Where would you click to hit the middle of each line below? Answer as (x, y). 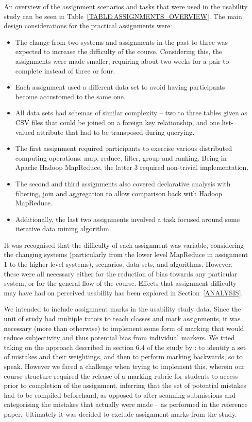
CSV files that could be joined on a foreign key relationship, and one (118, 122)
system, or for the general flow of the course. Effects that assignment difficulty (120, 283)
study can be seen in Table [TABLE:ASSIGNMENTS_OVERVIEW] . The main (123, 16)
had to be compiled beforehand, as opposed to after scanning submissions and (120, 394)
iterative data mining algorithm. (63, 229)
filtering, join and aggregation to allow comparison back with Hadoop (119, 193)
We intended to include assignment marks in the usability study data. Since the (123, 309)
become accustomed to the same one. (70, 96)
